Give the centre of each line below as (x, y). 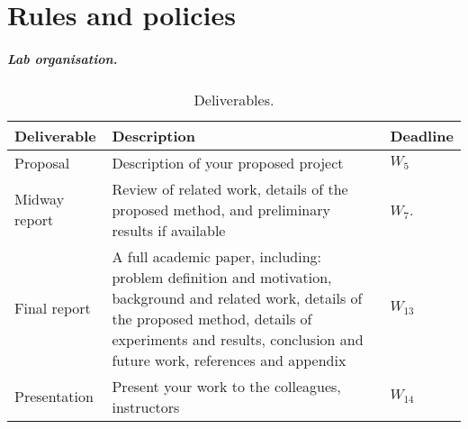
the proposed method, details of (212, 318)
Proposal (42, 162)
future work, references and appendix (229, 360)
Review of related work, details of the (230, 188)
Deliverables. (234, 99)
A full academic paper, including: (216, 256)
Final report (53, 308)
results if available (169, 230)
